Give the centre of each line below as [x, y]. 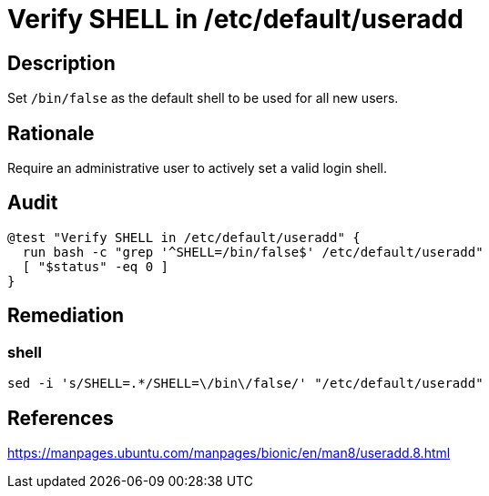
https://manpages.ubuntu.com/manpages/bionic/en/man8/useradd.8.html [229, 452]
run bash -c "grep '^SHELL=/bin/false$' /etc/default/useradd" [253, 252]
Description [61, 63]
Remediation [66, 316]
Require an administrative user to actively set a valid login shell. [198, 168]
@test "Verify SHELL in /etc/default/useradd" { [184, 237]
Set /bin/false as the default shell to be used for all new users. [203, 98]
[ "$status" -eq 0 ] [96, 266]
